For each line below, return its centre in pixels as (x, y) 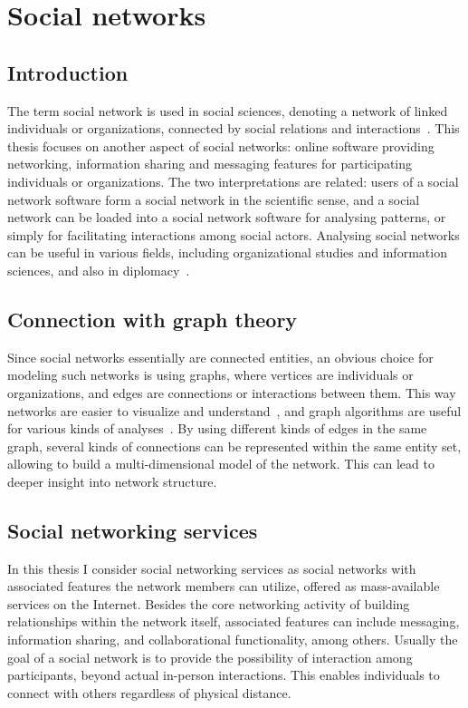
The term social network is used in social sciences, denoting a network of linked (228, 110)
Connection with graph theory (153, 319)
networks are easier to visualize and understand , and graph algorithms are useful (234, 410)
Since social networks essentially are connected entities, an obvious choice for (220, 357)
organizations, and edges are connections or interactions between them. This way (232, 392)
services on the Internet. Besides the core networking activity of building (209, 603)
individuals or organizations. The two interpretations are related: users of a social (233, 181)
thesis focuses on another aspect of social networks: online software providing (221, 145)
